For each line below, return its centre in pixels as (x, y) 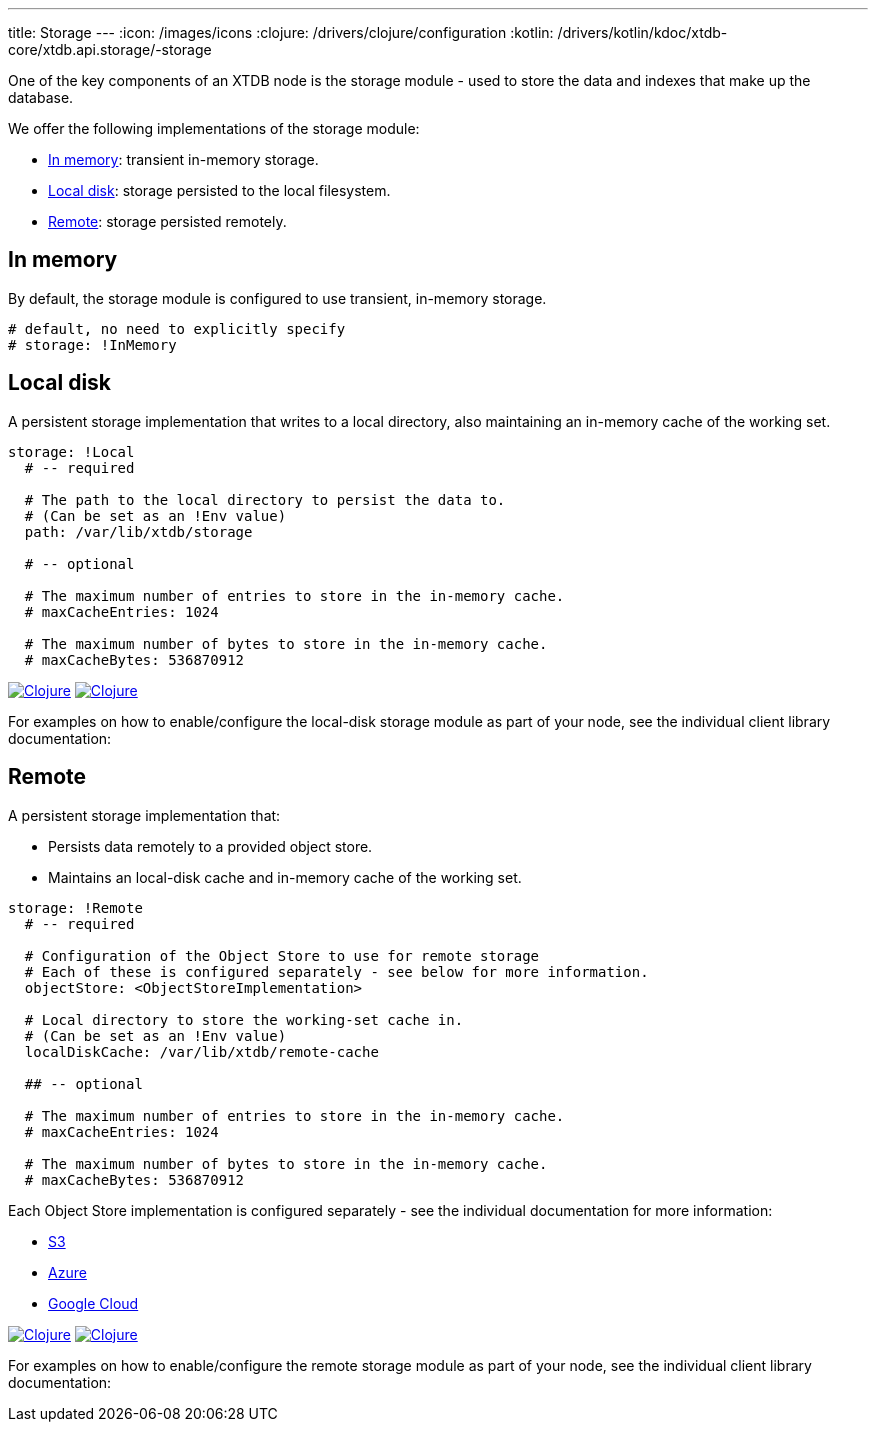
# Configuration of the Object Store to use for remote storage (282, 955)
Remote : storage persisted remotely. (167, 221)
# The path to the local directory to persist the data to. (265, 499)
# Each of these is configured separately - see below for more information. (336, 971)
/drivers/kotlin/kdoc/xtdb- (642, 32)
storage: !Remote (75, 907)
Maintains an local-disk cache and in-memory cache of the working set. (285, 877)
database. (41, 97)
